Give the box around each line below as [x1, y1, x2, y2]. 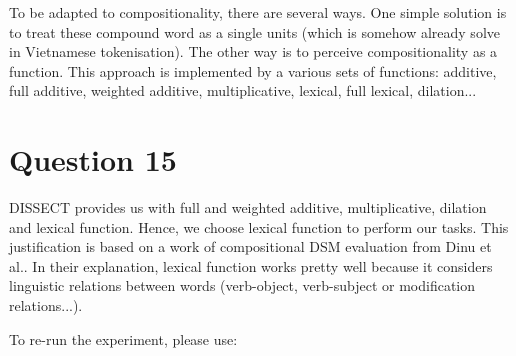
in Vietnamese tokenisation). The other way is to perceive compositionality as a [9, 41, 498, 62]
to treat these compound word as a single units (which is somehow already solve [9, 21, 500, 42]
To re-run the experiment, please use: [9, 328, 238, 349]
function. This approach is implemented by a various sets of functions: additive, [9, 60, 497, 81]
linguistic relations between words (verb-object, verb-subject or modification [9, 275, 476, 296]
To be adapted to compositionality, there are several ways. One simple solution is [9, 2, 507, 22]
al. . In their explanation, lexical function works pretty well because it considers [9, 255, 493, 276]
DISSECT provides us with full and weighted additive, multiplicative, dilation [9, 197, 487, 218]
